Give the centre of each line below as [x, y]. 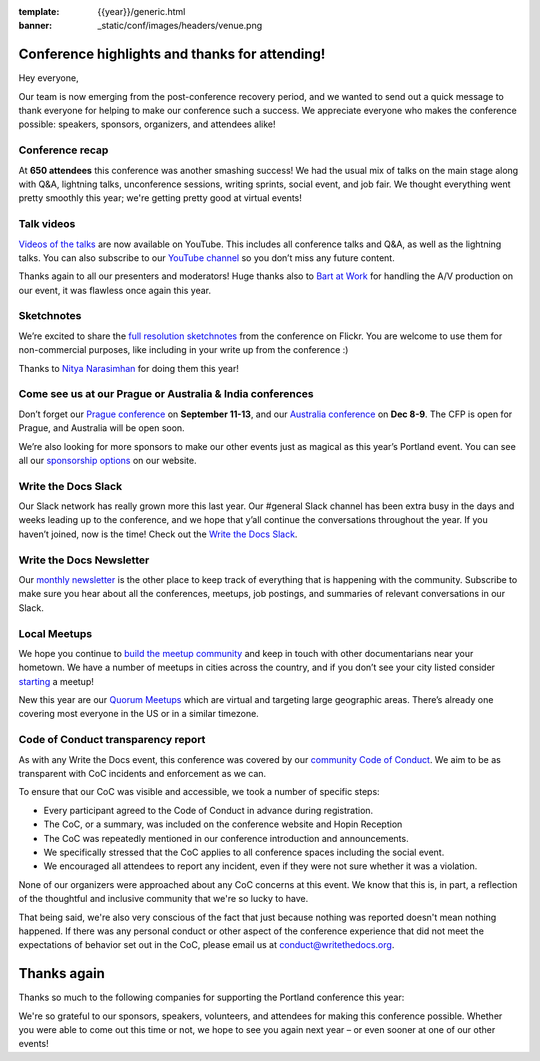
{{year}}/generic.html [141, 11]
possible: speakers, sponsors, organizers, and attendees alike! [147, 124]
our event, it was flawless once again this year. [115, 290]
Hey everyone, [48, 78]
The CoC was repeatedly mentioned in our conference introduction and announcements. [226, 838]
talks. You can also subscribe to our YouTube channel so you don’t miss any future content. [206, 257]
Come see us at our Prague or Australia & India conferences [166, 394]
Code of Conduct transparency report [112, 740]
